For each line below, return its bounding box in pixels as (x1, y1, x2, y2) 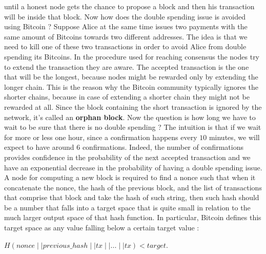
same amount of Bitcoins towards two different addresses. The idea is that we (4, 31, 248, 42)
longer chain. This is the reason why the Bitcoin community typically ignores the (4, 81, 259, 92)
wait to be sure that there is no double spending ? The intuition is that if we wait (4, 122, 261, 132)
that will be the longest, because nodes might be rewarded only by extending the (4, 71, 258, 82)
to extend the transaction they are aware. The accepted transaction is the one (4, 61, 249, 72)
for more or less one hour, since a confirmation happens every (4, 131, 197, 142)
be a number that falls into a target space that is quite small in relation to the (4, 202, 251, 212)
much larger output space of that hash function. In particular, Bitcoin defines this (4, 212, 261, 223)
